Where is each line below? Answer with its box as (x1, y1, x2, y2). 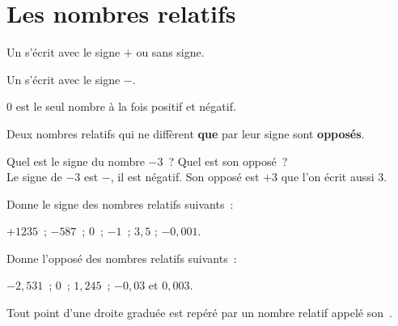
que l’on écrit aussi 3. (281, 168, 387, 185)
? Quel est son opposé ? (168, 152, 288, 169)
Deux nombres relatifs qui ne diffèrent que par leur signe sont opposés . (6, 125, 365, 142)
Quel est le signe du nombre (6, 152, 145, 169)
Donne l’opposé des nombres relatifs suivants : (6, 249, 237, 266)
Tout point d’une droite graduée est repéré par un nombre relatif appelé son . (6, 304, 392, 321)
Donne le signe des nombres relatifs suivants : (6, 195, 234, 212)
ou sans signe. (136, 44, 205, 61)
